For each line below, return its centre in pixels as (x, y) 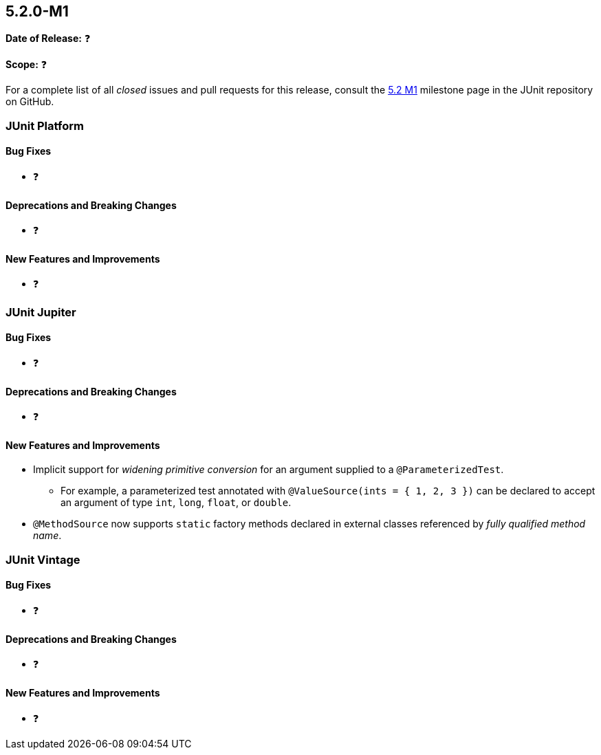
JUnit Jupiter (41, 312)
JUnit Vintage (43, 559)
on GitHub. (30, 102)
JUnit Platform (45, 125)
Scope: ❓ (26, 65)
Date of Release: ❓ (48, 39)
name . (47, 536)
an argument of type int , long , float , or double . (176, 503)
